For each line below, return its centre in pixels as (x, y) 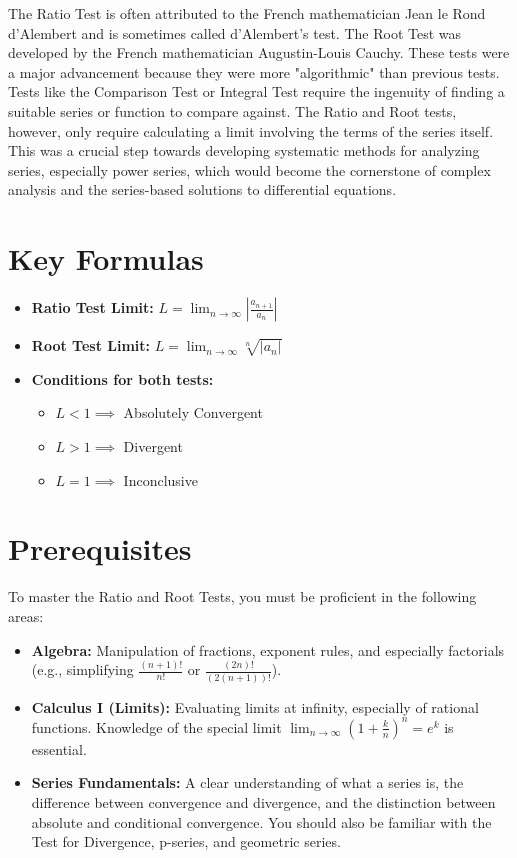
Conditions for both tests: (122, 378)
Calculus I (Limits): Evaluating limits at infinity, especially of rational (255, 706)
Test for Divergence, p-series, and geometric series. (186, 841)
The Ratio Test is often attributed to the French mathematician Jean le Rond (247, 13)
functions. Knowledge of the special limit (156, 726)
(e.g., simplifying (82, 669)
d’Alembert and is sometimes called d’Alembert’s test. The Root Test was (235, 32)
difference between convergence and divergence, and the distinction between (263, 802)
